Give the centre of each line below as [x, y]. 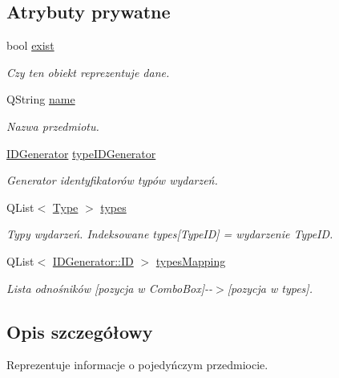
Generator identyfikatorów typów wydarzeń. [112, 180]
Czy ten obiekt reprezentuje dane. [88, 72]
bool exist [30, 45]
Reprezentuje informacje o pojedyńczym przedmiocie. [137, 365]
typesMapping [191, 260]
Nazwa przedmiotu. [53, 126]
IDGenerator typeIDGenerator [81, 153]
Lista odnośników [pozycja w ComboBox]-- [109, 288]
